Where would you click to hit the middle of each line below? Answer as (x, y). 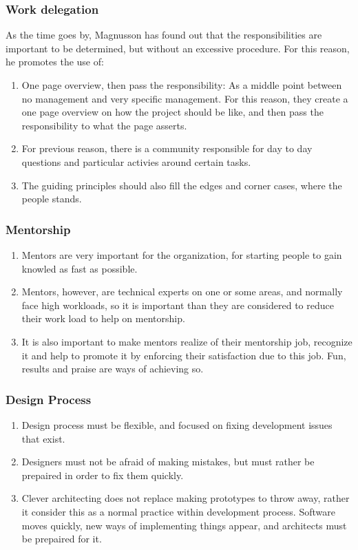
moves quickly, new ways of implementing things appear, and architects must (184, 525)
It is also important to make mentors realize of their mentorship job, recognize (187, 341)
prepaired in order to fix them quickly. (103, 475)
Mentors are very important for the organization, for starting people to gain (182, 254)
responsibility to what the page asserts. (104, 125)
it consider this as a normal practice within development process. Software (178, 511)
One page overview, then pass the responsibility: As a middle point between (182, 85)
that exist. (43, 438)
